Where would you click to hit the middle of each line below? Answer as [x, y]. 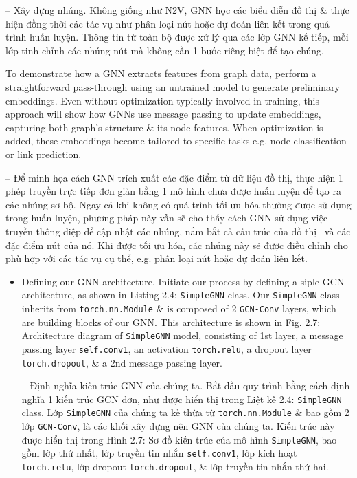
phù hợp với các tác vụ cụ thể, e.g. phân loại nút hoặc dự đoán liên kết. [157, 258]
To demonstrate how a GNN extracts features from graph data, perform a [161, 73]
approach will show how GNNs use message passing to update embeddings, [163, 114]
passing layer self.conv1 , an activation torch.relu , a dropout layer [166, 348]
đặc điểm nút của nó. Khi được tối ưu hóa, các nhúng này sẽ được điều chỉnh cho [177, 245]
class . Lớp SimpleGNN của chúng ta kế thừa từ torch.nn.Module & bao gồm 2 [185, 412]
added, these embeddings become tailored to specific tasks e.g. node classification [176, 141]
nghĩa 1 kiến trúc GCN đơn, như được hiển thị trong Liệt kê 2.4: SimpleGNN [182, 399]
